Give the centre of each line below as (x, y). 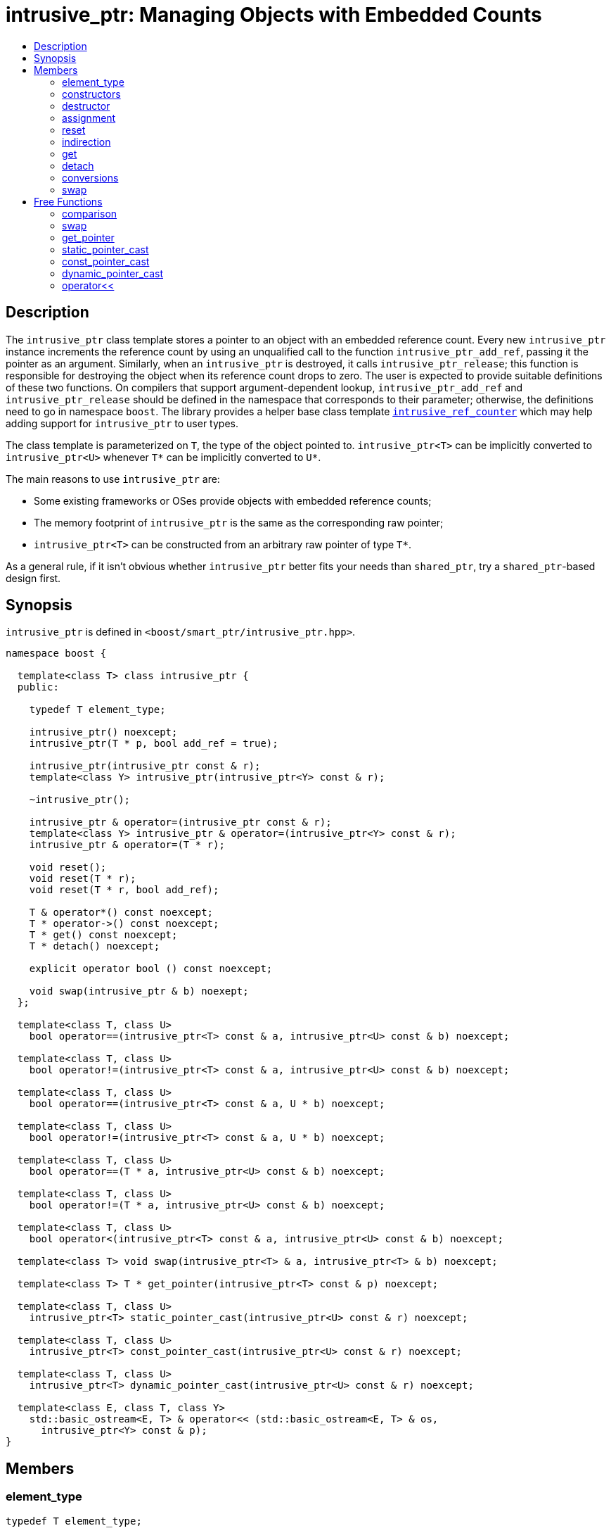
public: (38, 687)
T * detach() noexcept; (95, 946)
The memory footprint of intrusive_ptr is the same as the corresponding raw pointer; (239, 522)
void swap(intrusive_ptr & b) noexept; (139, 991)
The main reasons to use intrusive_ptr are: (113, 479)
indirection (86, 141)
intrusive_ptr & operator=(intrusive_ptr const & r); (180, 822)
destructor (86, 106)
